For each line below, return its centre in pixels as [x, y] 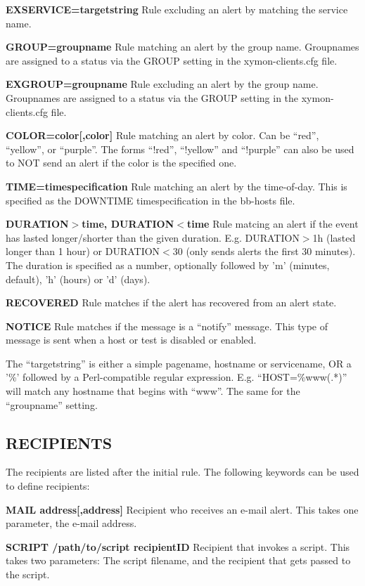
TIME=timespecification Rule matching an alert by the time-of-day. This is [177, 186]
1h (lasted [334, 237]
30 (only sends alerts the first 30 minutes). [264, 251]
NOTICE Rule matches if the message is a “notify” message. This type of [167, 326]
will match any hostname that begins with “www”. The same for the [153, 391]
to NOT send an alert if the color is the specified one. [121, 163]
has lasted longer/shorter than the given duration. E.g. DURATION [153, 237]
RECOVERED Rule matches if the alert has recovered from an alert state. [171, 302]
